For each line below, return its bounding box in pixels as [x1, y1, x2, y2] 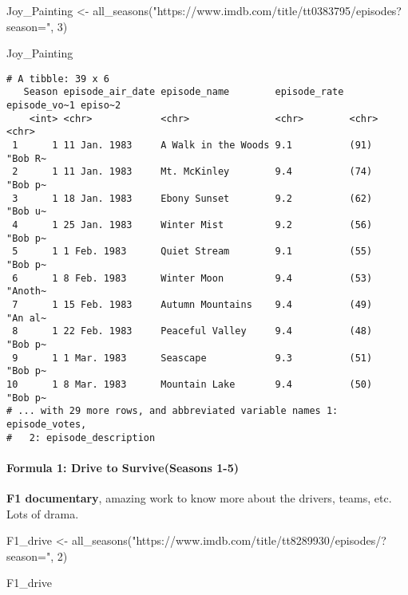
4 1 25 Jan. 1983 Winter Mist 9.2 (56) [12, 219, 373, 231]
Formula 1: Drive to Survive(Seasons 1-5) [6, 459, 239, 475]
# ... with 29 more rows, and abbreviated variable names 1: [6, 405, 339, 417]
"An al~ [6, 312, 47, 324]
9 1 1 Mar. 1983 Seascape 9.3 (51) [12, 352, 373, 364]
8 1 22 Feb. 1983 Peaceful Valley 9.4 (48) [12, 325, 373, 337]
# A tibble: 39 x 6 [6, 73, 109, 85]
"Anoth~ [6, 286, 47, 297]
